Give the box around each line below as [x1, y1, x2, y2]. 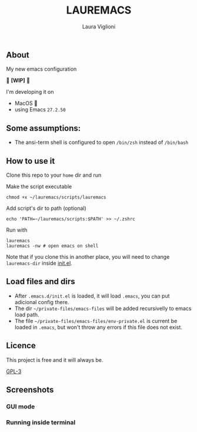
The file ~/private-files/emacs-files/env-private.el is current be [14, 317, 178, 324]
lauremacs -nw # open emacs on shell [6, 243, 99, 249]
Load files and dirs [6, 276, 75, 286]
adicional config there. [14, 298, 69, 305]
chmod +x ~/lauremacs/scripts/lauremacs [6, 194, 107, 200]
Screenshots [6, 385, 54, 395]
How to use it [6, 156, 55, 166]
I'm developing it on [6, 88, 54, 95]
